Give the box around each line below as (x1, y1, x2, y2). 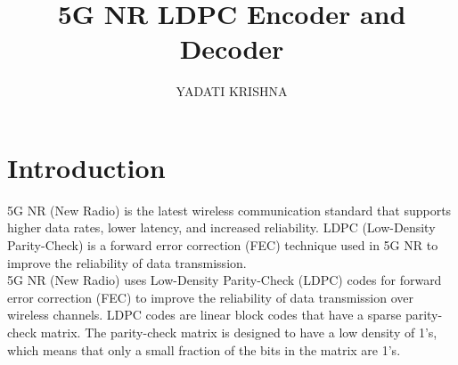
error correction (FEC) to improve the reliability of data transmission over (7, 288, 413, 306)
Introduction (7, 149, 166, 185)
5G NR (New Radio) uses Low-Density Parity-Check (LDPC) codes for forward (7, 271, 442, 289)
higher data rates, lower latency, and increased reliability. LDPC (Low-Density (7, 218, 436, 237)
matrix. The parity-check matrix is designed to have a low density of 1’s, (40, 323, 438, 341)
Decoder (179, 30, 284, 67)
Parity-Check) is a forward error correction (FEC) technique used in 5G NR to (7, 236, 438, 255)
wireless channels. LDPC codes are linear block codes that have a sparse (7, 305, 402, 324)
